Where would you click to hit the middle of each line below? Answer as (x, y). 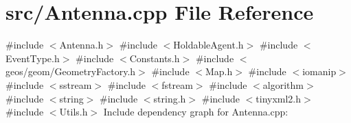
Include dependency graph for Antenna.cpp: (196, 112)
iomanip (319, 71)
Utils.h (73, 112)
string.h (170, 98)
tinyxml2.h (279, 98)
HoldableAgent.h (208, 45)
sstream (76, 84)
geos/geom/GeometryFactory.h (71, 71)
